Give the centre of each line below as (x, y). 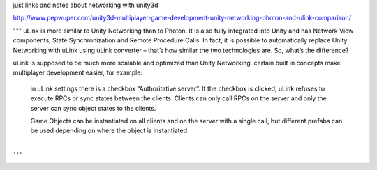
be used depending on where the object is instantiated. (110, 131)
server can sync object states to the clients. (93, 108)
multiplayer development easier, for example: (78, 72)
